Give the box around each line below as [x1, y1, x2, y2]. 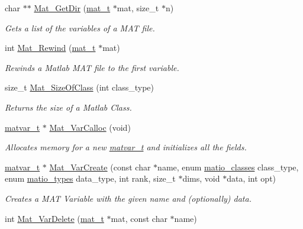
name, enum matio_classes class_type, [157, 160, 299, 173]
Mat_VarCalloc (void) [49, 121, 131, 133]
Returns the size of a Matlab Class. [5, 101, 132, 113]
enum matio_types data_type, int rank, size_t [5, 172, 176, 185]
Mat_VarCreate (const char [49, 160, 151, 173]
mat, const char [111, 212, 167, 224]
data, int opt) [227, 172, 276, 185]
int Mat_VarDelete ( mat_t [5, 212, 104, 224]
